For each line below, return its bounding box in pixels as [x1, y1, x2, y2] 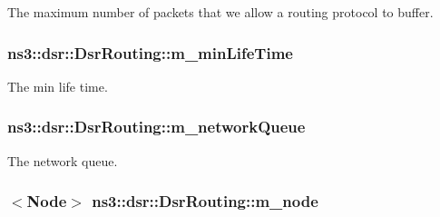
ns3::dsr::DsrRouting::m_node [92, 190, 318, 212]
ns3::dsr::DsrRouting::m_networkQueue [7, 115, 306, 138]
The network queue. [7, 151, 118, 170]
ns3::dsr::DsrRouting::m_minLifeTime [7, 41, 293, 64]
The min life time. [7, 76, 108, 95]
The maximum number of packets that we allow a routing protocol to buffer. [7, 3, 434, 21]
